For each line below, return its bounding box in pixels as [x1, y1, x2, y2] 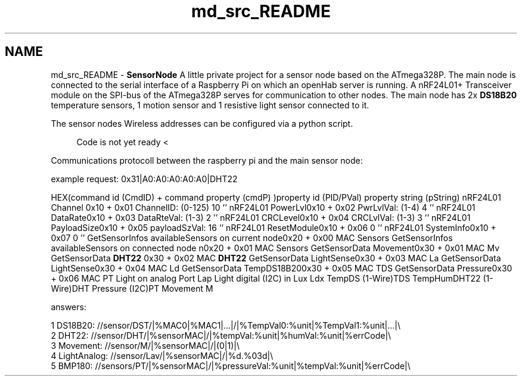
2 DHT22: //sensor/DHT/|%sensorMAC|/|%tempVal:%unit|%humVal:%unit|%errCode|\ [51, 330, 392, 341]
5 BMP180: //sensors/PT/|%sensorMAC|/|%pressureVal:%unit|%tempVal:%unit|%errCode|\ [51, 360, 411, 371]
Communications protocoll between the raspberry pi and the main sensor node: [51, 155, 363, 165]
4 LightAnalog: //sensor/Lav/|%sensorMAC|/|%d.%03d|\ [51, 350, 274, 361]
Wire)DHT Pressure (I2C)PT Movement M [51, 283, 213, 293]
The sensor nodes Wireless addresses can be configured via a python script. [51, 118, 353, 129]
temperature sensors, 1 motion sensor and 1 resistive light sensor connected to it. [51, 99, 369, 110]
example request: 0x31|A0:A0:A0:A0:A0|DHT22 [51, 173, 238, 184]
